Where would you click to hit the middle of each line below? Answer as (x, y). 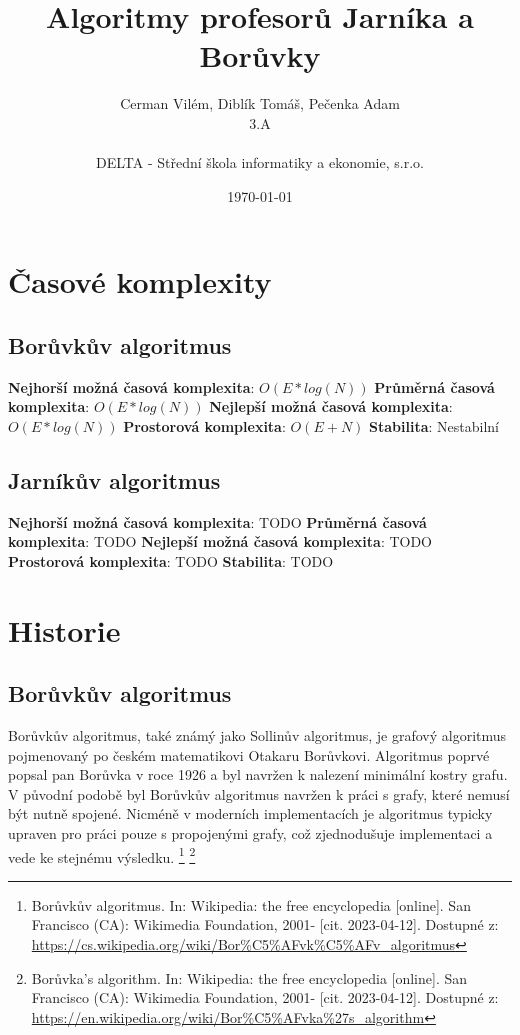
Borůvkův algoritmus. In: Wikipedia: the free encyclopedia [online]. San (251, 904)
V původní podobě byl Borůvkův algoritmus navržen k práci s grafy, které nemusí (259, 793)
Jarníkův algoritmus (114, 479)
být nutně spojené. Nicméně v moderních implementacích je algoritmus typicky (250, 813)
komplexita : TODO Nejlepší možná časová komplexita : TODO (220, 541)
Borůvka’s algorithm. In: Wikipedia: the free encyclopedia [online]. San (249, 977)
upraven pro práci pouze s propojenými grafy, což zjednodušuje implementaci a (250, 832)
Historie (64, 629)
